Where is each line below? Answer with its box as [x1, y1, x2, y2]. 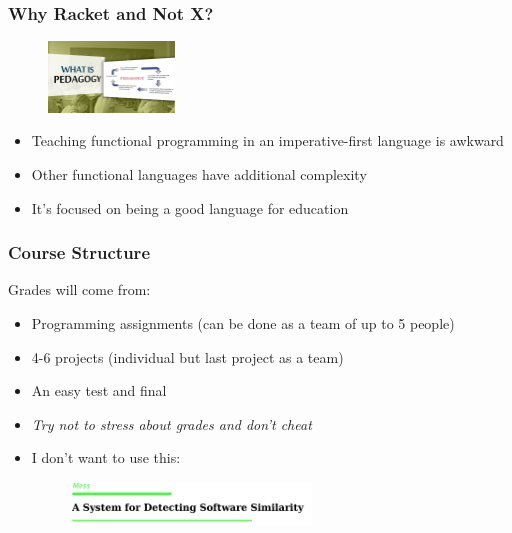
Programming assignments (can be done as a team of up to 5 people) [31, 312, 455, 333]
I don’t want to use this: [31, 447, 181, 468]
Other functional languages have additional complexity [31, 163, 367, 184]
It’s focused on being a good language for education [31, 197, 349, 218]
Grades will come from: [8, 279, 151, 300]
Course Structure [8, 240, 150, 265]
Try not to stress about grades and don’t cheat [31, 413, 312, 434]
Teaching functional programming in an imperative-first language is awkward [31, 130, 504, 151]
